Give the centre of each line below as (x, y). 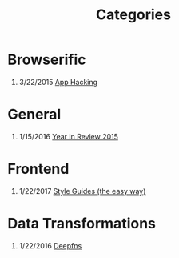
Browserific (47, 60)
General (34, 115)
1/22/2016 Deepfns (50, 245)
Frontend (38, 169)
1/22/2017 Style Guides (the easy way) (82, 191)
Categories (133, 15)
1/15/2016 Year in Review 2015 (69, 136)
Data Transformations (82, 224)
